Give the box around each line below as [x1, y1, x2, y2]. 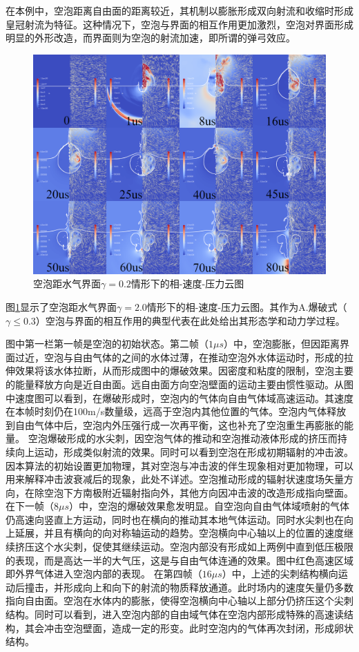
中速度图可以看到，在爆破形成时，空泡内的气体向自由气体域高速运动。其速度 [6, 390, 353, 405]
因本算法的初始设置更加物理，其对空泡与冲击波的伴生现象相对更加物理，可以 [6, 458, 353, 472]
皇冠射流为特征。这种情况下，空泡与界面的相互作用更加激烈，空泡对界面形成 [6, 17, 353, 31]
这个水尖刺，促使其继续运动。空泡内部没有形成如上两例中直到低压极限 [34, 539, 353, 554]
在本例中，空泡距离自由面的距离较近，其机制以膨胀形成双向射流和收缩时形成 [6, 3, 353, 17]
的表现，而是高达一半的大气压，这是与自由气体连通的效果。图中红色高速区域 [6, 553, 353, 567]
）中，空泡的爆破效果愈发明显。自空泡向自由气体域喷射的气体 [69, 499, 350, 513]
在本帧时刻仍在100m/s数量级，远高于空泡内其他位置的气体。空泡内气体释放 [6, 404, 347, 419]
